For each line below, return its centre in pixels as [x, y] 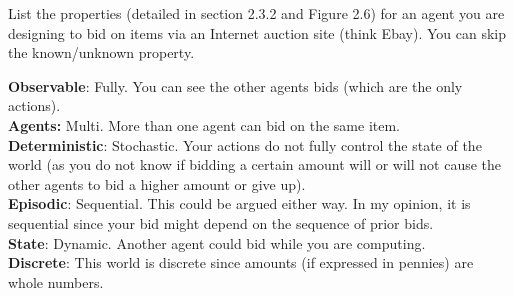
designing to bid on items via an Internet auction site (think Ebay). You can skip [257, 32]
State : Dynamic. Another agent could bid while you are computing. [217, 242]
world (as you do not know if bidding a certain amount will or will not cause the [255, 164]
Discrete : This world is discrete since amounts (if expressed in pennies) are [241, 262]
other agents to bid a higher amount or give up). [157, 183]
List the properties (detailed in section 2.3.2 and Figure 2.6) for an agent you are [256, 13]
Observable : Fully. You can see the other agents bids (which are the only [235, 85]
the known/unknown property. [101, 52]
